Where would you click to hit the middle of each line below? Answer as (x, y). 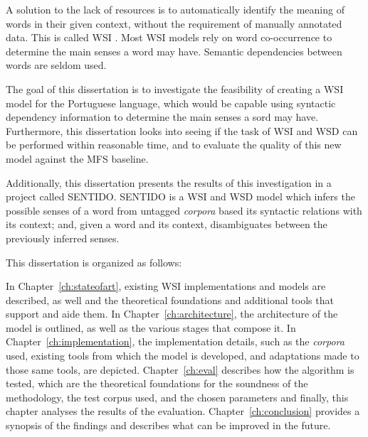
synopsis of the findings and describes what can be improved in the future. (168, 425)
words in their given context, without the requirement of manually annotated (174, 23)
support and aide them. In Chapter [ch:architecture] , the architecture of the (172, 314)
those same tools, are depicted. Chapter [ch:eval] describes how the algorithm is (180, 369)
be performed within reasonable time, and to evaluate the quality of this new (174, 145)
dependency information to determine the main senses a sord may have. (162, 117)
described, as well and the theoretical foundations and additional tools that (170, 300)
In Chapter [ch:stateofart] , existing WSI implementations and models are (166, 286)
